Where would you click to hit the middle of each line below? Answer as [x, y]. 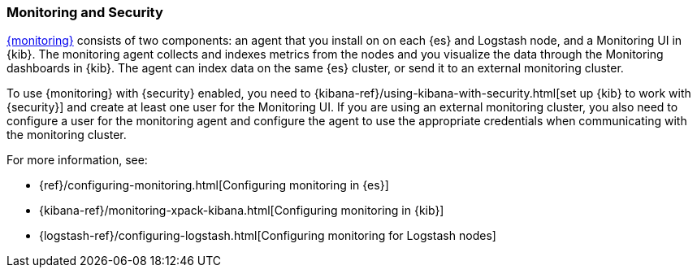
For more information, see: [77, 160]
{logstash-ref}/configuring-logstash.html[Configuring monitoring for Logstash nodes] [268, 236]
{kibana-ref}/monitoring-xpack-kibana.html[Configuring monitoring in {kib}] [242, 211]
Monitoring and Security [85, 12]
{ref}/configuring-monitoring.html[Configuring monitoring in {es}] [214, 185]
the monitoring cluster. [67, 135]
